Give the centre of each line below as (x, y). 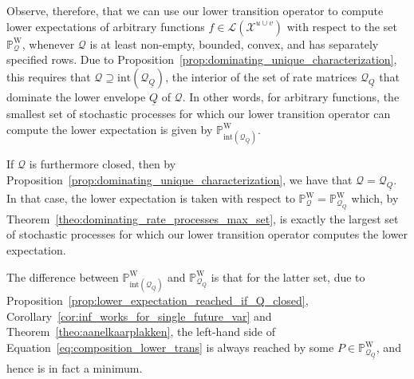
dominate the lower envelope (76, 96)
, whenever (48, 43)
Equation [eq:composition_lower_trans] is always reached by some (170, 347)
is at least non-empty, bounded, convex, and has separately (234, 43)
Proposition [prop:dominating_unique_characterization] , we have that (179, 179)
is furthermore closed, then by (103, 164)
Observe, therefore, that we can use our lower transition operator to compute (195, 10)
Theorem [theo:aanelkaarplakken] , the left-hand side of (141, 332)
